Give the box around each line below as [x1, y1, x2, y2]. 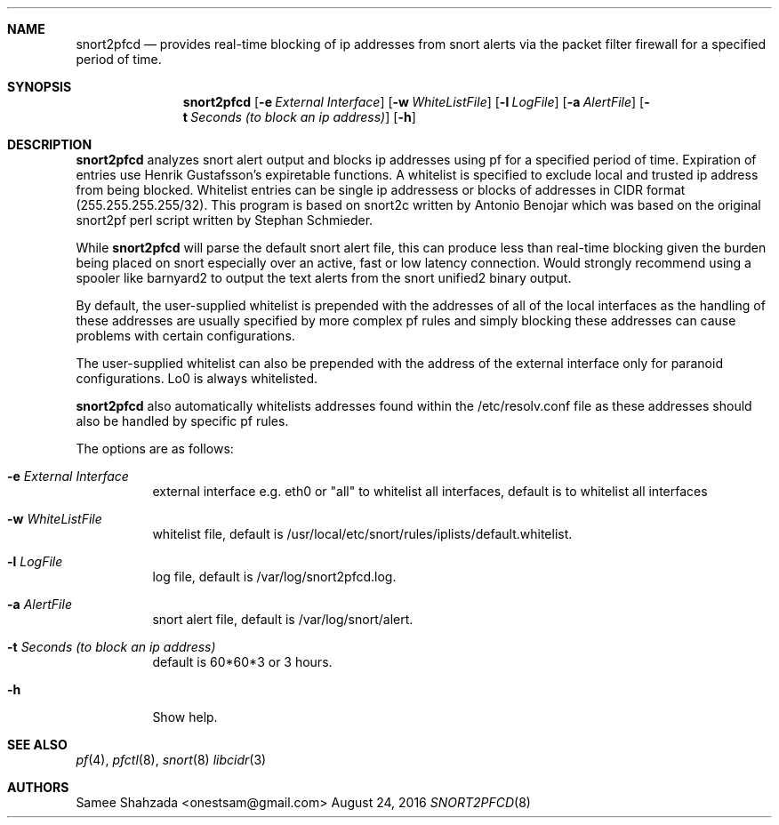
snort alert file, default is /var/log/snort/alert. [152, 612, 414, 627]
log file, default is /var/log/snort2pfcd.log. [152, 569, 397, 584]
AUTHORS [7, 780, 69, 795]
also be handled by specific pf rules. [76, 413, 289, 429]
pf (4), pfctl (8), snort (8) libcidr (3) [76, 752, 267, 767]
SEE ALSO [7, 737, 68, 752]
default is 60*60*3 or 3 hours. [152, 654, 333, 669]
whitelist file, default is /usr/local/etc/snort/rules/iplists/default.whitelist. [152, 526, 573, 541]
